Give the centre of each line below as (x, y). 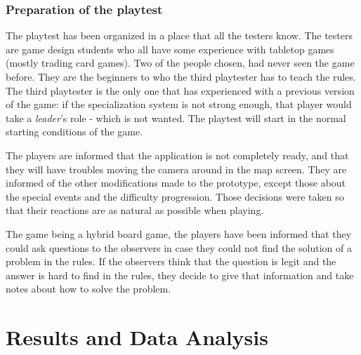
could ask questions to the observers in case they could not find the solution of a (179, 247)
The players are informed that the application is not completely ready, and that (177, 155)
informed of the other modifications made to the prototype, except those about (176, 183)
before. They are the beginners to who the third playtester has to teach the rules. (181, 76)
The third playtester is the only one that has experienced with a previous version (180, 90)
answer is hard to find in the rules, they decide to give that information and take (180, 275)
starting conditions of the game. (74, 132)
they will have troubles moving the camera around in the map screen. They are (176, 169)
